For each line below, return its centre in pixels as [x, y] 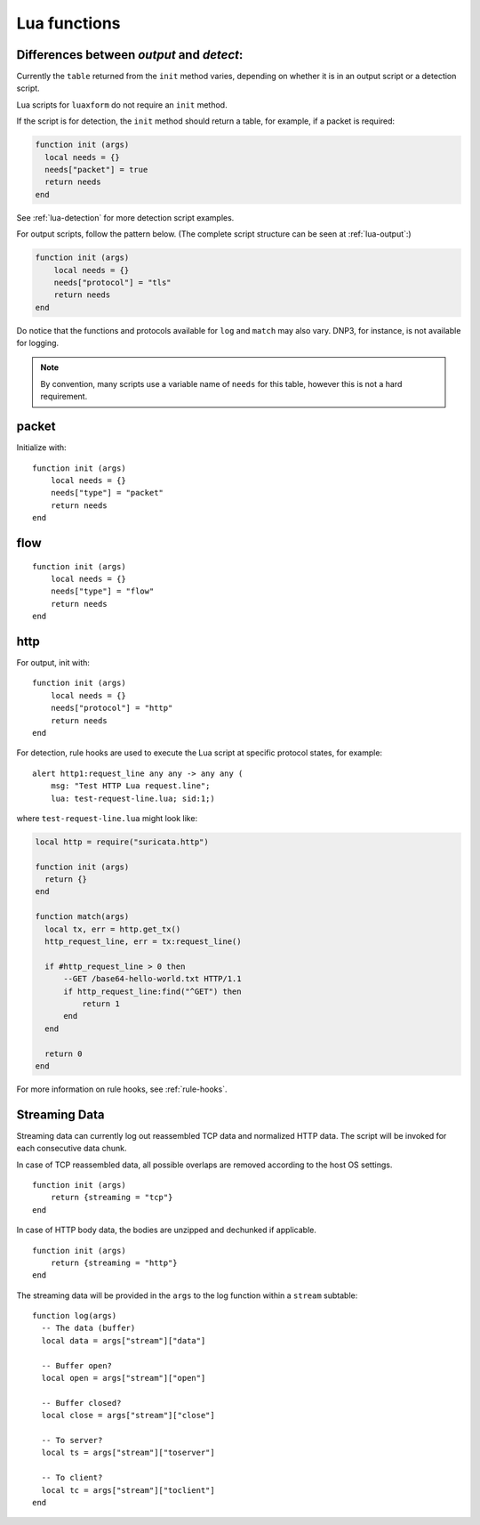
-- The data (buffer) [88, 1328]
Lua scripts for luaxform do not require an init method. [122, 105]
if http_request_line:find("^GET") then [152, 991]
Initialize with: [41, 448]
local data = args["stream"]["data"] [124, 1340]
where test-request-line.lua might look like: [107, 818]
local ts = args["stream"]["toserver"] [128, 1453]
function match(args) [82, 917]
